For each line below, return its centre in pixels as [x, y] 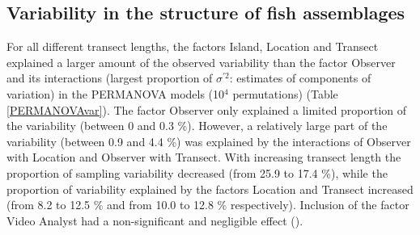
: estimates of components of [300, 78]
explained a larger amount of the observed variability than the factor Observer [201, 62]
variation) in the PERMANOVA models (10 [116, 93]
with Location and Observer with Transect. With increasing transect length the [204, 157]
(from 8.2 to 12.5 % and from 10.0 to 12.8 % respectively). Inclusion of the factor [208, 205]
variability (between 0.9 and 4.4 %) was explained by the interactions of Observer [209, 141]
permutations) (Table [285, 93]
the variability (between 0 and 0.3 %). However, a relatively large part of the [197, 126]
